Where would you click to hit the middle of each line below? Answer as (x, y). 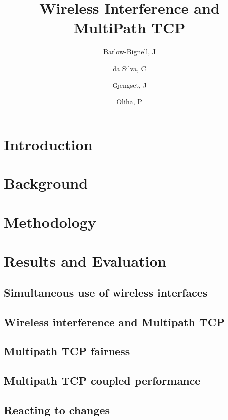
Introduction (48, 144)
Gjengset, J (129, 85)
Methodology (50, 222)
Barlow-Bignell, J (129, 51)
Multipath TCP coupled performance (102, 380)
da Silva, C (129, 68)
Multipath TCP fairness (67, 351)
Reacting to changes (57, 409)
